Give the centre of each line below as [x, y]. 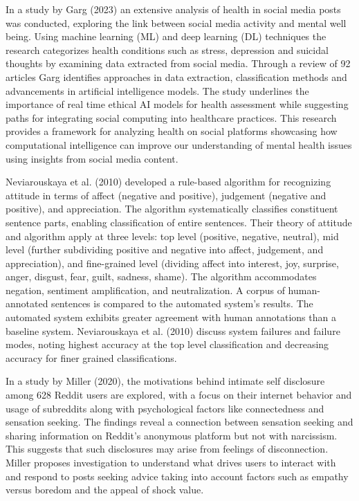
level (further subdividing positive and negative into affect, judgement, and [165, 249]
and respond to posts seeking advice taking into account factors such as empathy [177, 476]
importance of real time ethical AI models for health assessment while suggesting [177, 104]
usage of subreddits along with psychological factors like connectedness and [165, 408]
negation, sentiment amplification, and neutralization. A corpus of [145, 290]
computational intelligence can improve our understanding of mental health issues [179, 144]
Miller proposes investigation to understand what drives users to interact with [171, 462]
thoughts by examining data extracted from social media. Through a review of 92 [178, 63]
